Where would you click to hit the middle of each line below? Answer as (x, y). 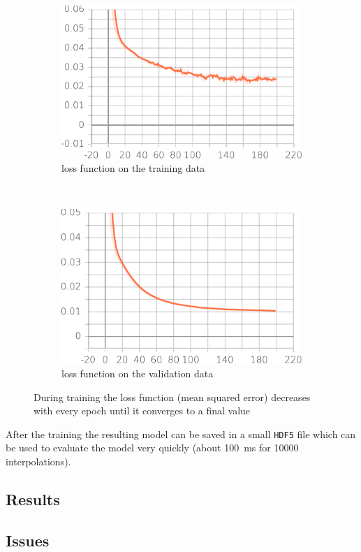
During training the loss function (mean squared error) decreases (172, 397)
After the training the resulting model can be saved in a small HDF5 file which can (181, 434)
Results (33, 499)
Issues (28, 540)
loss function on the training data (133, 168)
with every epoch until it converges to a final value (142, 411)
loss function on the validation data (138, 373)
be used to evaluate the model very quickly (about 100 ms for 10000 (152, 448)
